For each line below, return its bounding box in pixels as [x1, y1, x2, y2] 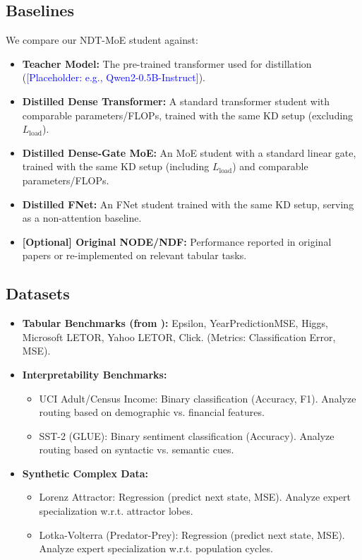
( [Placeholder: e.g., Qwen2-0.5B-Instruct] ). [22, 70, 205, 85]
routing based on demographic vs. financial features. [39, 405, 265, 419]
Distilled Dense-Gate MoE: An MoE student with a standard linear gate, [22, 145, 356, 160]
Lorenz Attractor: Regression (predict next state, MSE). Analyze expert [39, 489, 351, 504]
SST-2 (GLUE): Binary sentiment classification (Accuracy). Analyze [39, 428, 334, 443]
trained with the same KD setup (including [22, 159, 210, 174]
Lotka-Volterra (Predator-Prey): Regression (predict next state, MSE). [39, 527, 345, 542]
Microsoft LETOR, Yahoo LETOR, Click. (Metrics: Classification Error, [22, 329, 336, 344]
